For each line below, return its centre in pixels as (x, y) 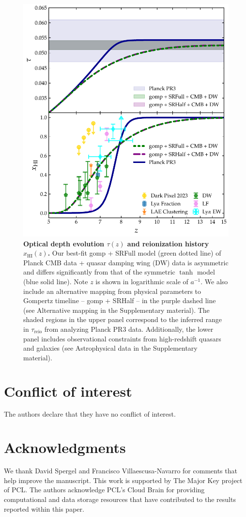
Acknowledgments (65, 447)
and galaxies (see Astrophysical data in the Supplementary (110, 348)
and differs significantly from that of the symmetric (99, 272)
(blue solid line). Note (56, 281)
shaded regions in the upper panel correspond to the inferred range (123, 319)
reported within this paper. (44, 509)
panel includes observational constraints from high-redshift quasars (122, 338)
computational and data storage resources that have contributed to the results (120, 499)
